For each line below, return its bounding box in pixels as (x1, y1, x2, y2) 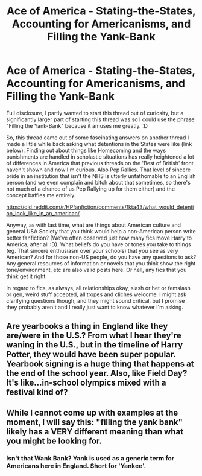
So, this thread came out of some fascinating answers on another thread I (6, 134, 189, 141)
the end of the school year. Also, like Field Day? (6, 368, 188, 378)
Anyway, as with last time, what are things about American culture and (6, 221, 181, 229)
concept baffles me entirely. (6, 191, 76, 198)
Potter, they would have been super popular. (6, 349, 176, 360)
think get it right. (6, 273, 47, 280)
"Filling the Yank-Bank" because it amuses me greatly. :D (6, 122, 148, 129)
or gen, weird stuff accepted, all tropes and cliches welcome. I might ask (6, 291, 187, 298)
